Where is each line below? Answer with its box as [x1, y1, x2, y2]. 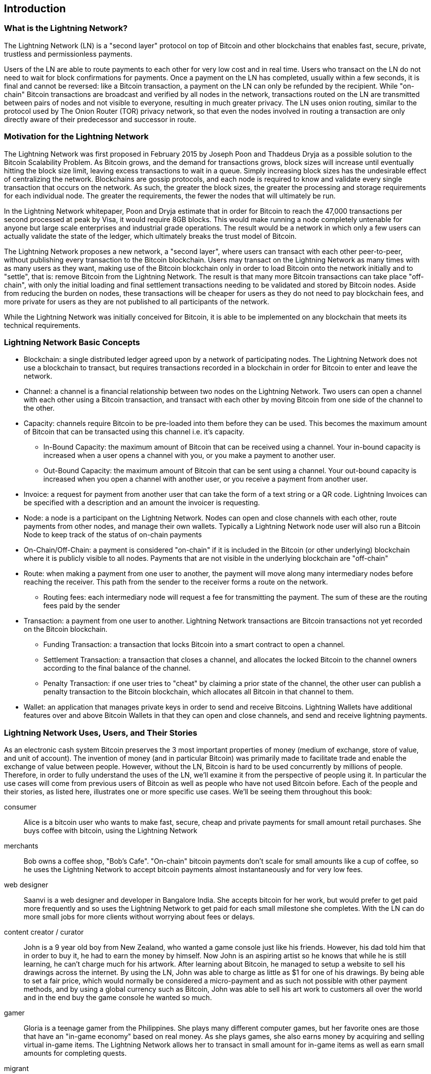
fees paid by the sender [43, 601, 120, 610]
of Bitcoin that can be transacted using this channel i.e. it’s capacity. [24, 427, 245, 436]
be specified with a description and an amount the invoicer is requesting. [24, 498, 260, 507]
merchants [4, 842, 38, 850]
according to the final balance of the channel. [43, 664, 191, 673]
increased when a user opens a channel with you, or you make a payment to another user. [43, 451, 335, 460]
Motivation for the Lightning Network [4, 131, 149, 142]
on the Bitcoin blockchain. [24, 625, 108, 634]
